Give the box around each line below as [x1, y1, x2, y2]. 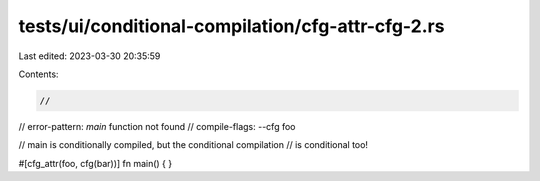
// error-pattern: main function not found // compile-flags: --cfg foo [18, 120, 296, 132]
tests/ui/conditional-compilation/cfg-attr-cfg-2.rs [18, 15, 445, 37]
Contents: [18, 68, 59, 80]
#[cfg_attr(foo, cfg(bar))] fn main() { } [18, 157, 173, 169]
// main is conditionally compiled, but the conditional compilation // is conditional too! [18, 139, 369, 151]
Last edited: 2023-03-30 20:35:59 [18, 50, 161, 62]
